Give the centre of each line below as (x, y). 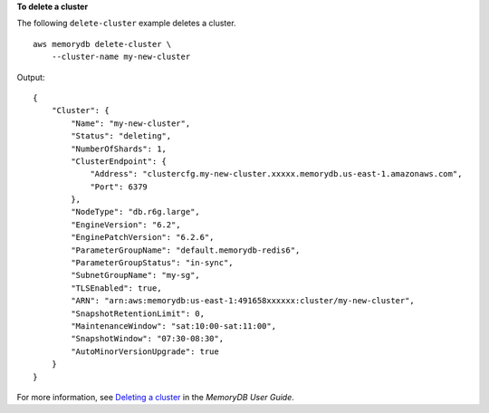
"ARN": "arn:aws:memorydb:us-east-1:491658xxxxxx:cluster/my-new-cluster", (243, 301)
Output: (31, 77)
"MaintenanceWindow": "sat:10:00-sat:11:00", (173, 326)
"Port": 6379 (119, 187)
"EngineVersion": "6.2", (126, 225)
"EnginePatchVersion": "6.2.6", (143, 237)
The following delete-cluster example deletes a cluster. (126, 24)
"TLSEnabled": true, (116, 288)
